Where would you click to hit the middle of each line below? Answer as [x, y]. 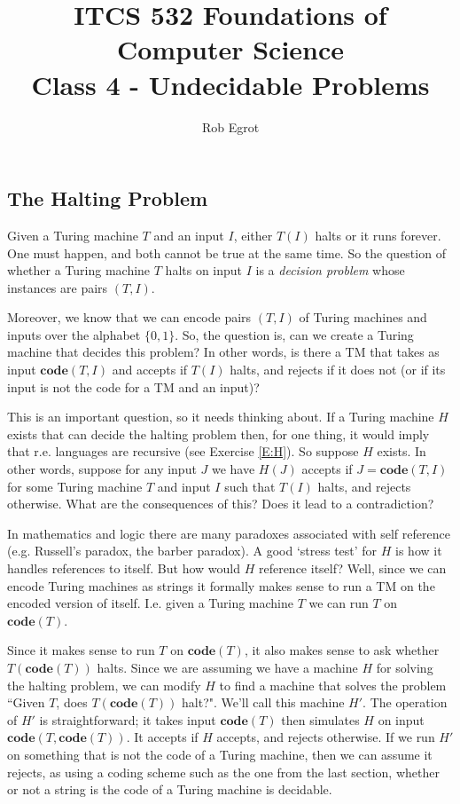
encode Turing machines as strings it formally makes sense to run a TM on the [221, 585]
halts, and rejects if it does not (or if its [338, 370]
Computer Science [230, 49]
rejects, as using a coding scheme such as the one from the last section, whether [223, 772]
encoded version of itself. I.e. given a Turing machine [151, 603]
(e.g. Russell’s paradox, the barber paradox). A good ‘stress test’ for [192, 551]
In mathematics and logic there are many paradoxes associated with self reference [229, 533]
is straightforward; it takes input [128, 719]
